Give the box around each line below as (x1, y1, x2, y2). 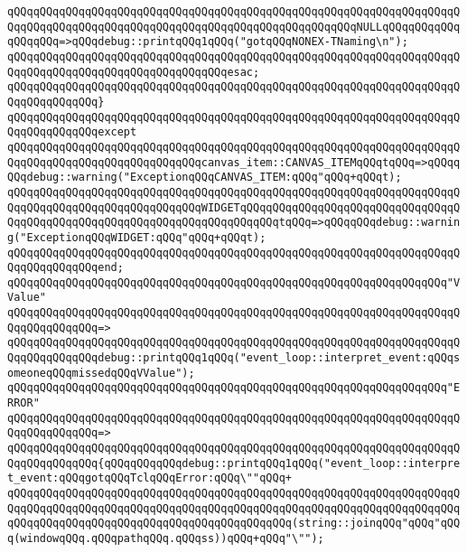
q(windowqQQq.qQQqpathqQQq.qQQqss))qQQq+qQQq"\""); (7, 531, 324, 545)
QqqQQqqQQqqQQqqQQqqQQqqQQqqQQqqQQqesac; (7, 65, 260, 79)
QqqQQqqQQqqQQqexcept (7, 126, 137, 139)
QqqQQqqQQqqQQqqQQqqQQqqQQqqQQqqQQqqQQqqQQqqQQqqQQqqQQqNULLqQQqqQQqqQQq (7, 20, 461, 33)
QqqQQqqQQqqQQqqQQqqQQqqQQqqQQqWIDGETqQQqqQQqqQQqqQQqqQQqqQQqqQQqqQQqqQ (7, 201, 461, 214)
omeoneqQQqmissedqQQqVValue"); (7, 366, 195, 379)
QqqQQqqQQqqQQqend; (7, 261, 124, 275)
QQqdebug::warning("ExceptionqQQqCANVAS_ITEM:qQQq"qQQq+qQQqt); (7, 171, 402, 184)
